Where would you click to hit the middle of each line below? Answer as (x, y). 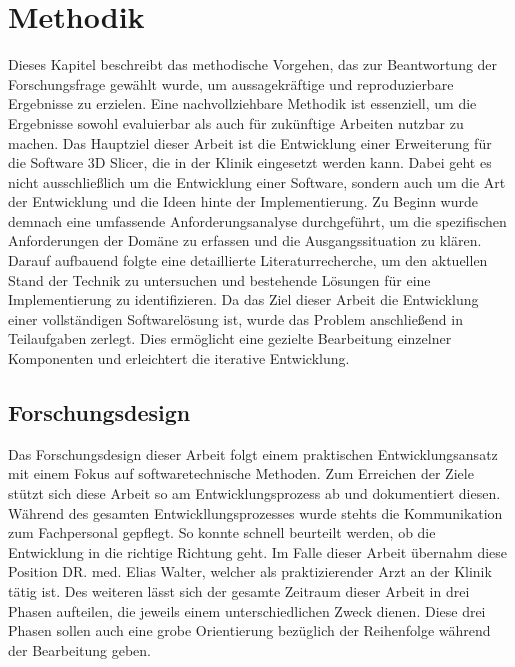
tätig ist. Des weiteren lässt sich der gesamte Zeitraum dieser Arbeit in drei (239, 590)
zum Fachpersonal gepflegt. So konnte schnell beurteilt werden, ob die (222, 532)
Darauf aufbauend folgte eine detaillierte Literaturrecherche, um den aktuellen (248, 260)
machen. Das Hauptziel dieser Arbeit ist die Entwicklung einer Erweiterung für (250, 142)
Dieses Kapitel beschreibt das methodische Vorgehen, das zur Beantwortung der (253, 64)
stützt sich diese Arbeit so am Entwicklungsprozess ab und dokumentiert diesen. (254, 493)
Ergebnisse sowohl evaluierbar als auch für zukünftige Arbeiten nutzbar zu (236, 122)
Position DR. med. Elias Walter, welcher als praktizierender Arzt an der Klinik (250, 571)
